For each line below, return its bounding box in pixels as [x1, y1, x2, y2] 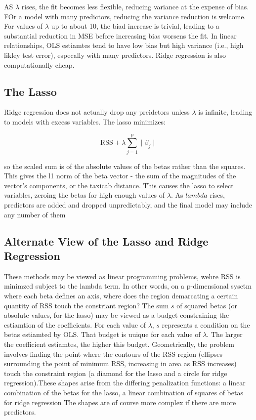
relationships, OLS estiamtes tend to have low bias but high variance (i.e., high [4, 40, 244, 50]
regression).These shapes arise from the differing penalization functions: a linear [4, 378, 246, 388]
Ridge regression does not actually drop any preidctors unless [4, 107, 190, 117]
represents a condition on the [162, 319, 250, 330]
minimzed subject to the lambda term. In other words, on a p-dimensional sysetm [4, 281, 252, 291]
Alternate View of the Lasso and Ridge [4, 233, 209, 249]
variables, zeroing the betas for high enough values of [4, 190, 165, 200]
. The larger [207, 329, 243, 339]
